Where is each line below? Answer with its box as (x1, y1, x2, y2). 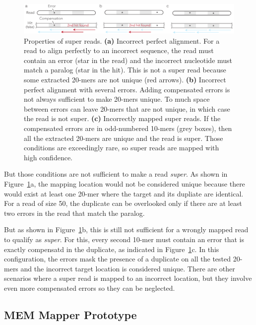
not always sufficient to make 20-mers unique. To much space (24, 94, 210, 104)
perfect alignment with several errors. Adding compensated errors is (24, 84, 230, 94)
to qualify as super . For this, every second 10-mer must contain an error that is (4, 234, 244, 244)
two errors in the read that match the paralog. (4, 207, 145, 218)
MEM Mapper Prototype (4, 307, 137, 322)
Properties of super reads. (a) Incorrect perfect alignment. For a (24, 35, 220, 46)
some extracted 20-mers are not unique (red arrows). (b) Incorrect (24, 74, 226, 84)
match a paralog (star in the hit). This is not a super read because (24, 65, 226, 75)
